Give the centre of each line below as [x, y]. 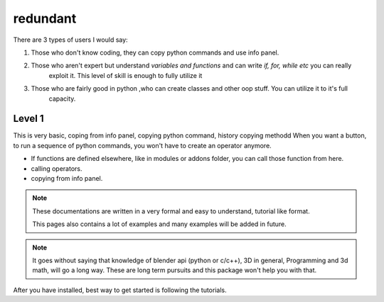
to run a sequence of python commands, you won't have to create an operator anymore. [142, 145]
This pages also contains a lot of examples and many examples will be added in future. [160, 224]
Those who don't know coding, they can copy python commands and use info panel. [155, 52]
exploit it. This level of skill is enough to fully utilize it [126, 75]
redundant [45, 18]
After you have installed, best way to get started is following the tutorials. [120, 290]
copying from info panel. [67, 178]
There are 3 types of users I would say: [70, 40]
